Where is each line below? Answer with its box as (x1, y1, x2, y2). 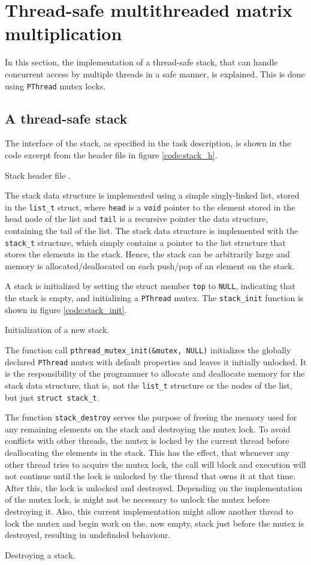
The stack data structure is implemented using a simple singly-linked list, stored (5, 189, 300, 202)
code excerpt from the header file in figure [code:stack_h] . (5, 148, 218, 161)
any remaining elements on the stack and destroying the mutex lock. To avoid (5, 422, 291, 435)
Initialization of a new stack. (5, 323, 110, 336)
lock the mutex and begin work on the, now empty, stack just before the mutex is (5, 516, 304, 529)
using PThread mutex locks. (5, 79, 106, 92)
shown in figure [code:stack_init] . (5, 303, 127, 315)
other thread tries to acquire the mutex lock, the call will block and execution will (5, 458, 306, 470)
